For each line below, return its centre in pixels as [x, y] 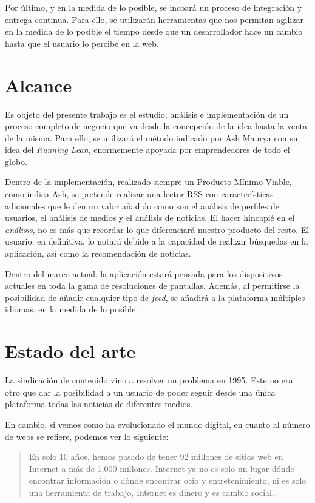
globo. [16, 161]
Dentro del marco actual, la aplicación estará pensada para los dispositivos [144, 273]
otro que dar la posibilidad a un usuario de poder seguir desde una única [140, 392]
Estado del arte [70, 351]
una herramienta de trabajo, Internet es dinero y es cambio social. [151, 492]
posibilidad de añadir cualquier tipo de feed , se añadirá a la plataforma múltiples [155, 297]
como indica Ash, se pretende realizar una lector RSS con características [139, 194]
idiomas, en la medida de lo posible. [72, 309]
